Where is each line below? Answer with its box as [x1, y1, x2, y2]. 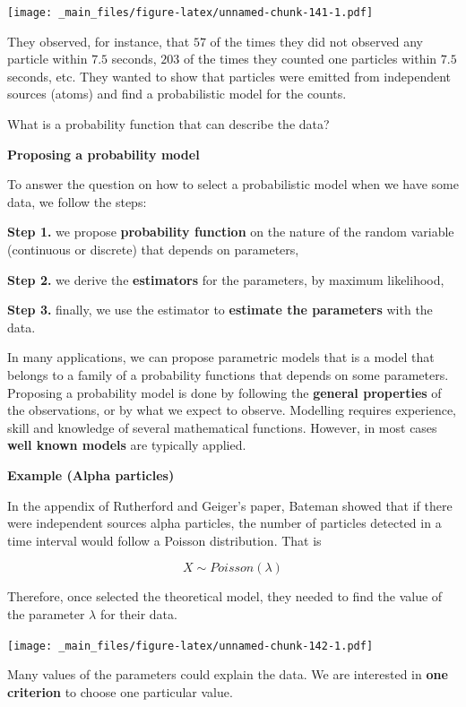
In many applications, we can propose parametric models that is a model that [7, 348, 435, 366]
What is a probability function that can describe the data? [7, 115, 330, 134]
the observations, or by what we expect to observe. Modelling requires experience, [7, 401, 457, 419]
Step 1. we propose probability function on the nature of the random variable [7, 222, 454, 241]
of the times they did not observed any [210, 31, 423, 50]
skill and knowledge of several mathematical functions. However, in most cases [7, 418, 437, 436]
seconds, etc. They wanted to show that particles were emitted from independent [7, 66, 452, 85]
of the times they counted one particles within [183, 49, 437, 68]
